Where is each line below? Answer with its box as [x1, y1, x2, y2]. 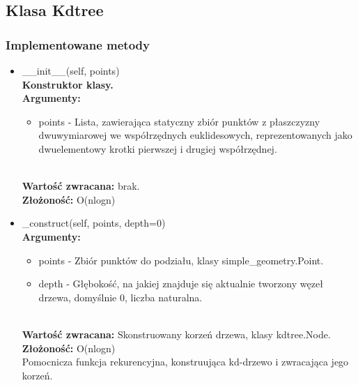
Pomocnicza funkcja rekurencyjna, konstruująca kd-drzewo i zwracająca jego [22, 354, 349, 369]
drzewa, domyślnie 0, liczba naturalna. [38, 289, 203, 304]
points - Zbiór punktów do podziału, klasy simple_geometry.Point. [38, 252, 324, 267]
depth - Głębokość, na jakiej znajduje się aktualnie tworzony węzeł [38, 276, 323, 291]
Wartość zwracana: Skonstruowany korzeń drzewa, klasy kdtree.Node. [22, 326, 331, 341]
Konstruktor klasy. [22, 77, 114, 91]
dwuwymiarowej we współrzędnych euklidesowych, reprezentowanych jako [38, 128, 352, 142]
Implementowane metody [6, 36, 150, 53]
